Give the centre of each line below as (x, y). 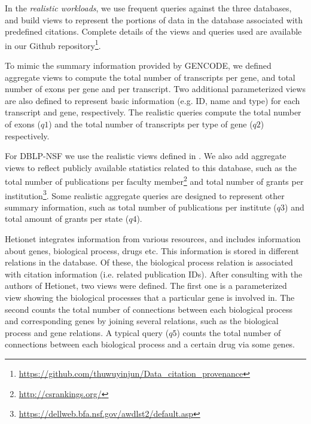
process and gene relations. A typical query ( (87, 332)
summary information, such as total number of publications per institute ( (141, 207)
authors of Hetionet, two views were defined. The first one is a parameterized (146, 286)
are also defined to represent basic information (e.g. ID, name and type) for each (153, 100)
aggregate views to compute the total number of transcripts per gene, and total (150, 77)
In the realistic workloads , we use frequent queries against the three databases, (148, 8)
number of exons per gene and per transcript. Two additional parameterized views (155, 89)
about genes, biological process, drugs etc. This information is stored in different (152, 250)
